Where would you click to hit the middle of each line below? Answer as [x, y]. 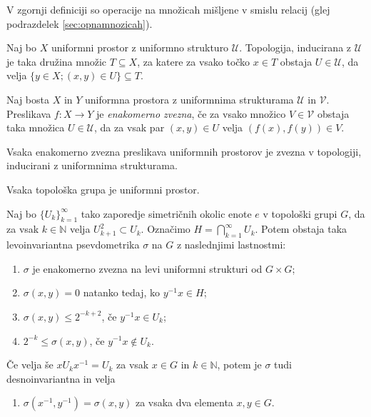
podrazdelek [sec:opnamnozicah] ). [80, 23]
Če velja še [30, 365]
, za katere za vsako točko [194, 61]
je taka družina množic [57, 61]
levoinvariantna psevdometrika [73, 245]
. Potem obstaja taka [301, 229]
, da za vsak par [129, 127]
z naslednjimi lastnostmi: [231, 245]
